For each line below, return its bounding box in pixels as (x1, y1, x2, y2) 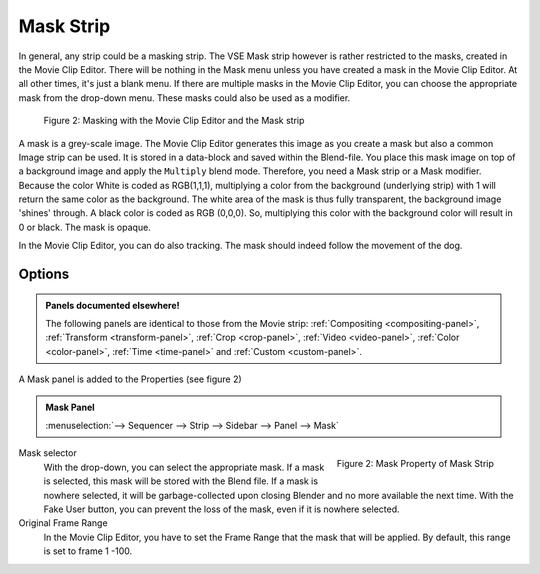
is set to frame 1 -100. (43, 545, 133, 557)
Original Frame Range (18, 517, 109, 529)
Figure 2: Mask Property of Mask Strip (336, 458, 494, 470)
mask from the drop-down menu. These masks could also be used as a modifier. (18, 91, 351, 104)
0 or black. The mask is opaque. (18, 221, 152, 233)
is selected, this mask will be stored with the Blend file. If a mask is (43, 475, 319, 487)
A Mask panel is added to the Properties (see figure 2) (18, 373, 242, 385)
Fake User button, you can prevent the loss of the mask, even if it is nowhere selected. (43, 503, 400, 515)
